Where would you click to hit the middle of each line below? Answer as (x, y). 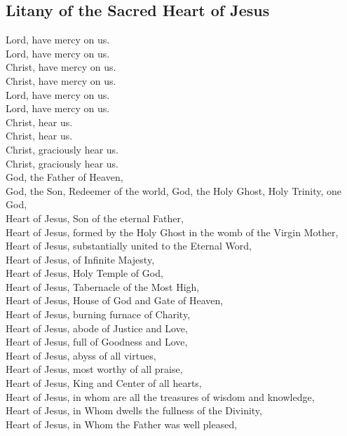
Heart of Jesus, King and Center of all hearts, (104, 383)
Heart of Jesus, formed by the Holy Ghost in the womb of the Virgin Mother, (172, 232)
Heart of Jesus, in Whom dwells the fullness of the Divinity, (134, 410)
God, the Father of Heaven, (64, 177)
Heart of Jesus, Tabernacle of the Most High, (103, 286)
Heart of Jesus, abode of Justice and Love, (97, 328)
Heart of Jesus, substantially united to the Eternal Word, (129, 246)
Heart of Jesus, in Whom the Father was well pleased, (122, 424)
